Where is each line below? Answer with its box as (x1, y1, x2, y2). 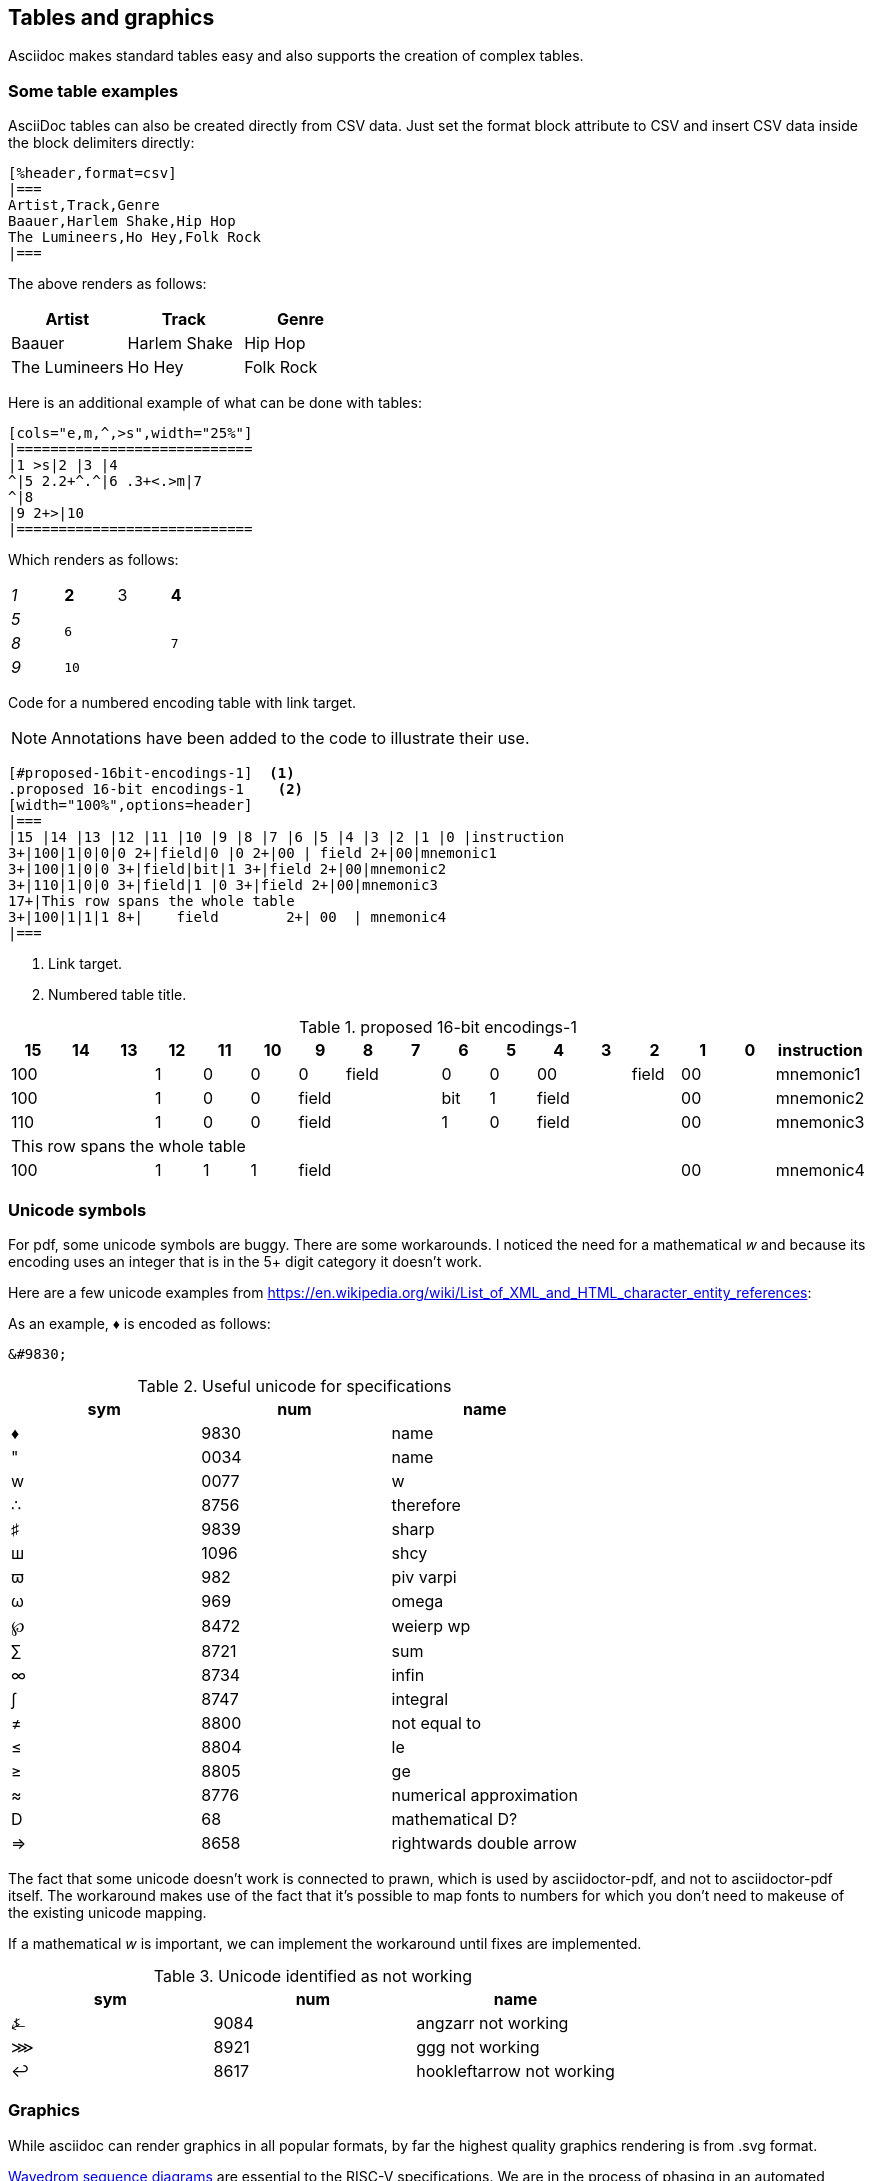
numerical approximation (391, 1784, 578, 1805)
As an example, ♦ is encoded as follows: (8, 1314, 271, 1332)
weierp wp (391, 1615, 471, 1636)
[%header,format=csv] (8, 165, 177, 182)
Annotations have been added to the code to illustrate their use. (51, 728, 530, 749)
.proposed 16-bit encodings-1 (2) (8, 781, 304, 798)
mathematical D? (391, 1808, 518, 1829)
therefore (391, 1494, 461, 1515)
